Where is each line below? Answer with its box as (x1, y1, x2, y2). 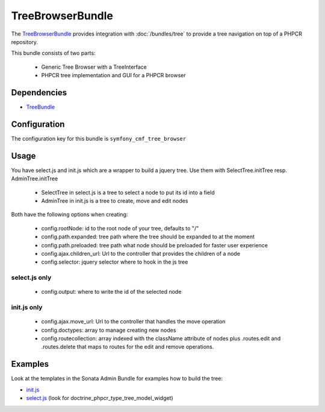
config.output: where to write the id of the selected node (41, 288, 182, 296)
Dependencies (11, 87, 67, 98)
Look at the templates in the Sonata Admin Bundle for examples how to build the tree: (11, 375, 223, 382)
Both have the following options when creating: (11, 211, 128, 218)
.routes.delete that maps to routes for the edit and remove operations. (41, 343, 214, 350)
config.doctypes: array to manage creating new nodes (41, 326, 176, 334)
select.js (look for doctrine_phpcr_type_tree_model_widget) (26, 395, 174, 402)
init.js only (11, 303, 43, 312)
